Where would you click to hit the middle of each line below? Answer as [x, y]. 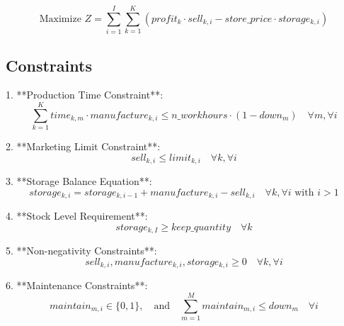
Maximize [60, 19]
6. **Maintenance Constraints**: [77, 285]
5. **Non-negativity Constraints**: [81, 251]
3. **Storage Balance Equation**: [79, 181]
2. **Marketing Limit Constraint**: [83, 146]
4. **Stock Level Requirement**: [77, 216]
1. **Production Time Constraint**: [85, 95]
